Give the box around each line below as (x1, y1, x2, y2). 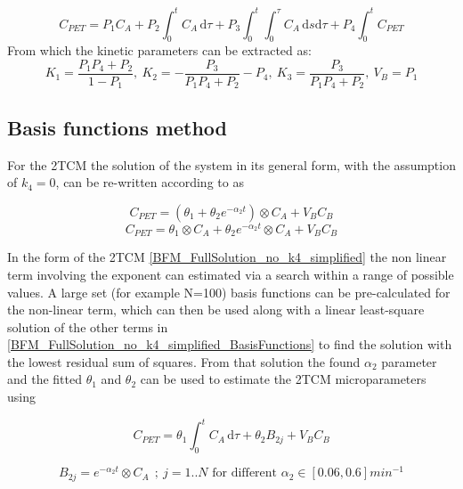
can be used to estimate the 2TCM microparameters (140, 370, 426, 388)
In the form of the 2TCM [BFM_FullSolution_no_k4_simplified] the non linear (7, 248, 447, 266)
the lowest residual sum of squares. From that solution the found (7, 352, 361, 371)
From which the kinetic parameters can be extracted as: (7, 41, 312, 60)
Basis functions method (7, 113, 227, 141)
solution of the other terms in (7, 317, 168, 336)
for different (212, 467, 278, 480)
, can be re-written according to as (55, 173, 244, 192)
